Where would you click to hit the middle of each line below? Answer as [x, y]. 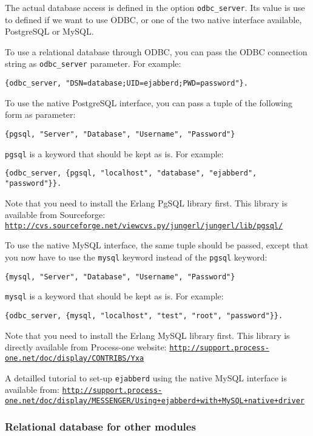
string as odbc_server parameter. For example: [93, 63]
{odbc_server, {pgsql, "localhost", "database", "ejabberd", [131, 173]
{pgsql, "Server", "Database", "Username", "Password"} [120, 134]
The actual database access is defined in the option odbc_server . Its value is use [155, 7]
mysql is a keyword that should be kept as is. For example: [114, 296]
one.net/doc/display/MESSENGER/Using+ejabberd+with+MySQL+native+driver [155, 400]
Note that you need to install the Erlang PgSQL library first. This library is [146, 203]
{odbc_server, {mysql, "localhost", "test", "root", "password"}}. [144, 315]
